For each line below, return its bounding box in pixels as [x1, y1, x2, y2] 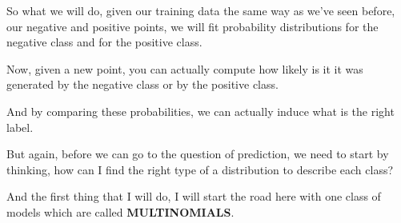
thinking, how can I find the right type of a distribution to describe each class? [6, 161, 394, 177]
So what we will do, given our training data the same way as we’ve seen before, [6, 2, 395, 18]
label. [6, 118, 34, 135]
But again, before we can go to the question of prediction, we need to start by [6, 145, 389, 162]
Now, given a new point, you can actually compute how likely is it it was [6, 60, 363, 77]
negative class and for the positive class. [6, 34, 203, 50]
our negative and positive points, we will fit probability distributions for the [6, 18, 379, 34]
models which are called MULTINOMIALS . [6, 203, 235, 220]
